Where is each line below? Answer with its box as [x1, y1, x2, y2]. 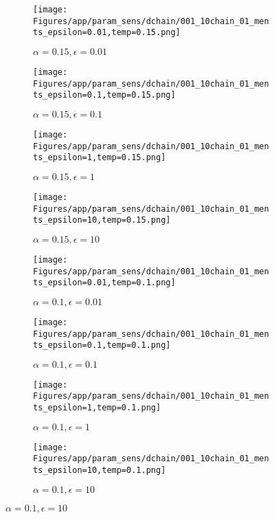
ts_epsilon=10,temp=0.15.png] [33, 215, 171, 225]
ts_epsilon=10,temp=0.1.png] [33, 465, 166, 476]
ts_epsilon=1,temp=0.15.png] [33, 153, 166, 163]
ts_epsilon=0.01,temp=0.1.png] [33, 278, 176, 288]
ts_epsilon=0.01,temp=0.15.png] [33, 27, 181, 38]
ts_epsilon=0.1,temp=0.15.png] [33, 90, 176, 100]
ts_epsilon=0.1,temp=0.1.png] [33, 340, 171, 351]
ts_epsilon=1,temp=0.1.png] [33, 403, 161, 413]
